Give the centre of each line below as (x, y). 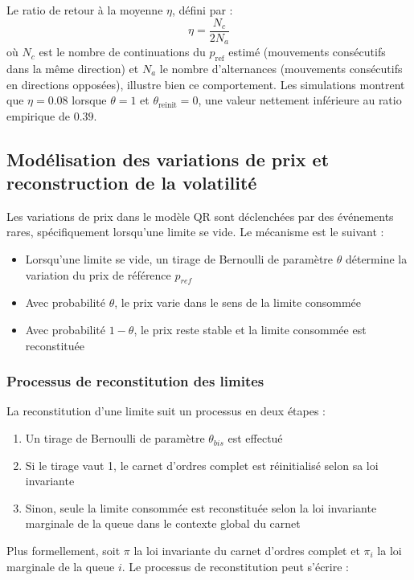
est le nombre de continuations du (122, 52)
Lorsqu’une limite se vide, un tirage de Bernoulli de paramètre (179, 259)
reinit (168, 105)
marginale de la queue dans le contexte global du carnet (163, 523)
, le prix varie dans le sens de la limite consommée (238, 302)
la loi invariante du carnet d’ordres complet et (247, 551)
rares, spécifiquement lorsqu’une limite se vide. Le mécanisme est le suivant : (195, 232)
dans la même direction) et (73, 68)
